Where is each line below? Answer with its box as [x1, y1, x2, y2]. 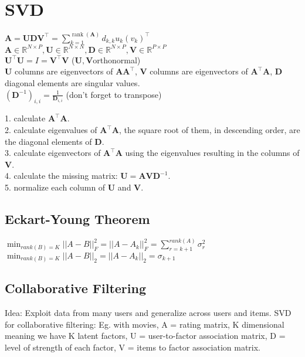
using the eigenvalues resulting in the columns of [125, 147, 300, 159]
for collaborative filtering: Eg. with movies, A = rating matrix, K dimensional [5, 318, 284, 330]
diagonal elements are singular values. [5, 77, 140, 89]
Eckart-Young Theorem [5, 209, 150, 227]
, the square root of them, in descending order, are [118, 124, 300, 136]
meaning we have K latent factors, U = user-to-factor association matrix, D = [5, 329, 286, 342]
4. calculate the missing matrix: [5, 169, 118, 182]
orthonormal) [93, 53, 141, 66]
